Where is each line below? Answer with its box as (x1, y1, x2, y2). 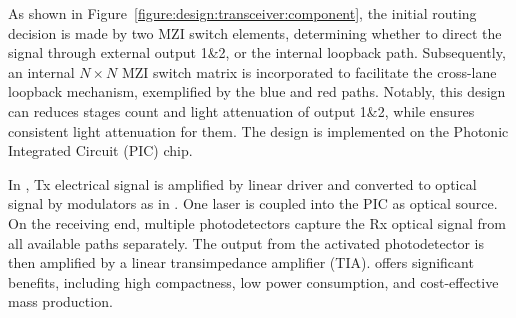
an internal (8, 61, 75, 82)
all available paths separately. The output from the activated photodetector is (8, 232, 484, 253)
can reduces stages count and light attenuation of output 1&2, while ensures (8, 100, 475, 121)
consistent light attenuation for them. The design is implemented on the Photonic (8, 120, 509, 141)
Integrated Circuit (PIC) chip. (8, 140, 193, 161)
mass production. (8, 291, 113, 312)
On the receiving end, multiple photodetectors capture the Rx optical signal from (8, 212, 506, 233)
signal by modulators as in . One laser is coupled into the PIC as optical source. (8, 193, 498, 214)
